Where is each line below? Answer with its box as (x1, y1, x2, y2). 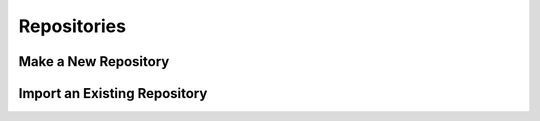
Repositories (18, 15, 127, 37)
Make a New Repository (18, 53, 170, 70)
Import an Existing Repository (18, 85, 208, 102)
